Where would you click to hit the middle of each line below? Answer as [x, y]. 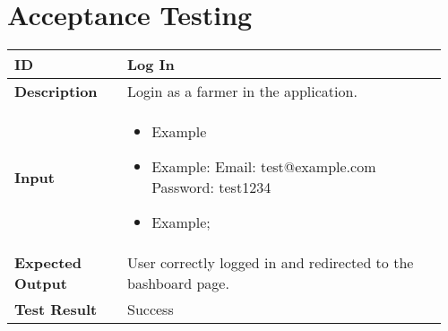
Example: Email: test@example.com [264, 167]
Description [56, 91]
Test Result [56, 309]
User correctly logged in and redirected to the [270, 263]
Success [150, 309]
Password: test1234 [211, 187]
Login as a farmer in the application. [242, 91]
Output [41, 283]
